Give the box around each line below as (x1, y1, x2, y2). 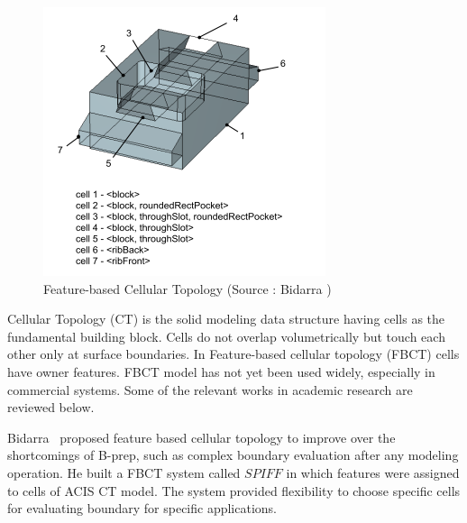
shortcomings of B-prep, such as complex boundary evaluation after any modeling (7, 445, 459, 464)
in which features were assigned (286, 463, 460, 482)
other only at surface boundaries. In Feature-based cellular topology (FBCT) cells (7, 344, 460, 363)
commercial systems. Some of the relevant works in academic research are (7, 380, 413, 399)
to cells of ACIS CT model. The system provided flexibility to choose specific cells (7, 481, 461, 500)
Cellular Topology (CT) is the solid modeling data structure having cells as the (7, 309, 445, 328)
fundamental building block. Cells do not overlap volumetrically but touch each (7, 326, 445, 345)
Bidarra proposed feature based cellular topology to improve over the (7, 427, 396, 446)
